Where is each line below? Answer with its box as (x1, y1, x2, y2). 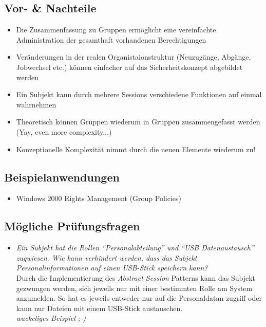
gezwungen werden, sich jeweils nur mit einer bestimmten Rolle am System (16, 282, 253, 293)
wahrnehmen (16, 99, 56, 110)
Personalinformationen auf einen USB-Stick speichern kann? (16, 262, 208, 273)
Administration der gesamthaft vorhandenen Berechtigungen (16, 34, 206, 45)
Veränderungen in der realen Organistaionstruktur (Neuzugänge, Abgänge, (16, 51, 251, 62)
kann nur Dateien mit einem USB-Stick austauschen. (16, 302, 183, 313)
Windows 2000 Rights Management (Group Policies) (16, 193, 181, 204)
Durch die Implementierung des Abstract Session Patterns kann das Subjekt (16, 272, 255, 283)
